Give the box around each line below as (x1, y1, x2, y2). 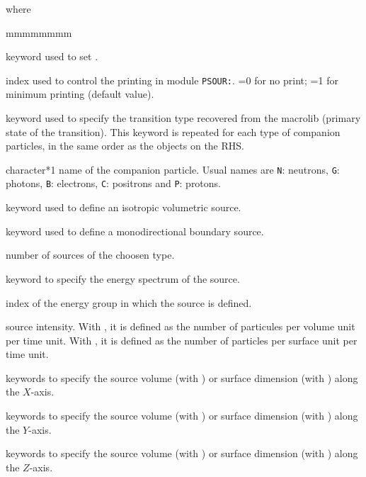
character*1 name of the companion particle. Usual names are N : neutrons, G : (6, 162, 340, 176)
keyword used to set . (6, 49, 98, 64)
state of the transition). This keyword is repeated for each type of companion (6, 124, 341, 139)
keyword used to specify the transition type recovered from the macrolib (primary (6, 111, 361, 125)
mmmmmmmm (6, 25, 72, 40)
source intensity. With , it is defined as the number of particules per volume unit (6, 319, 355, 334)
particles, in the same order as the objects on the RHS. (6, 138, 244, 153)
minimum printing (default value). (6, 86, 154, 101)
